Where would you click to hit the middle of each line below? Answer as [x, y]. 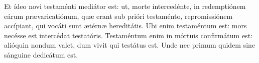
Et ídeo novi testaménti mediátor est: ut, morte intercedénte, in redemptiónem [125, 6]
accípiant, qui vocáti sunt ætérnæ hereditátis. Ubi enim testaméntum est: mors [125, 26]
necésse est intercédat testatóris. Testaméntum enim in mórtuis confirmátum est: [128, 35]
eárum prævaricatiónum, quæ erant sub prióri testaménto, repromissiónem [118, 16]
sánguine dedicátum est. [41, 54]
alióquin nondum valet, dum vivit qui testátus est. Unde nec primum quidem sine [130, 45]
